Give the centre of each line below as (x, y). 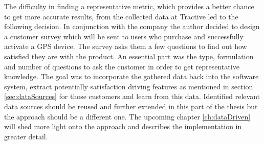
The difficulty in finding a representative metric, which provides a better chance (129, 6)
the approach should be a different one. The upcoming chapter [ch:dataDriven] (127, 116)
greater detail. (26, 136)
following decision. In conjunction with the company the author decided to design (132, 26)
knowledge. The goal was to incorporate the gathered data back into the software (131, 76)
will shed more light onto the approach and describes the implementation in (123, 126)
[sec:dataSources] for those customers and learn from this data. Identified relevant (132, 96)
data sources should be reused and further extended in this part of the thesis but (131, 106)
